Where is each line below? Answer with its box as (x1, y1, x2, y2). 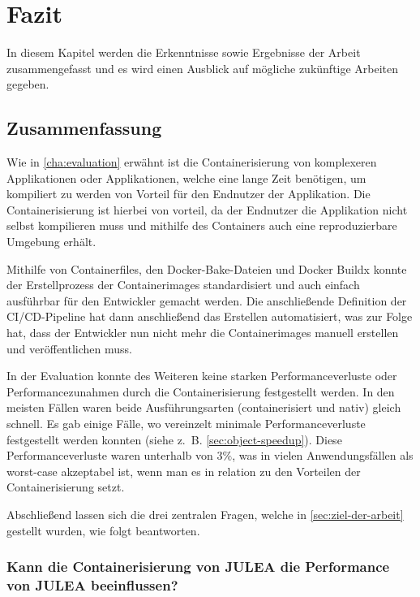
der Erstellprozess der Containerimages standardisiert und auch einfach (6, 276, 360, 293)
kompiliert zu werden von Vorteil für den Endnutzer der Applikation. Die (6, 185, 371, 202)
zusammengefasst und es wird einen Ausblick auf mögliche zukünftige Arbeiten (6, 59, 399, 76)
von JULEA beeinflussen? (6, 575, 178, 595)
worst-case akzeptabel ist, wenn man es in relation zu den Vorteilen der (6, 462, 361, 479)
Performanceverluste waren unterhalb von (6, 447, 213, 464)
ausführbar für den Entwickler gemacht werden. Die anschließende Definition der (6, 292, 407, 309)
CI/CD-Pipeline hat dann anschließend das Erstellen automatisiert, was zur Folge (6, 308, 413, 325)
